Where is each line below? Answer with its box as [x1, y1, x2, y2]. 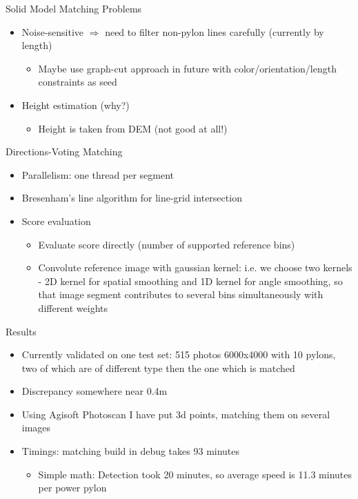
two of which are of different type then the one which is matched [21, 360, 295, 375]
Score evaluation [21, 213, 91, 228]
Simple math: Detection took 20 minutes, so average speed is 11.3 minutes [38, 467, 352, 481]
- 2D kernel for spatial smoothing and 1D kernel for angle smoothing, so [38, 273, 343, 288]
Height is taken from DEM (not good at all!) [38, 121, 228, 135]
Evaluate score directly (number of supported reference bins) [38, 237, 295, 251]
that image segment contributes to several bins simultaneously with [38, 287, 324, 302]
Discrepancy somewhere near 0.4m [21, 384, 168, 398]
